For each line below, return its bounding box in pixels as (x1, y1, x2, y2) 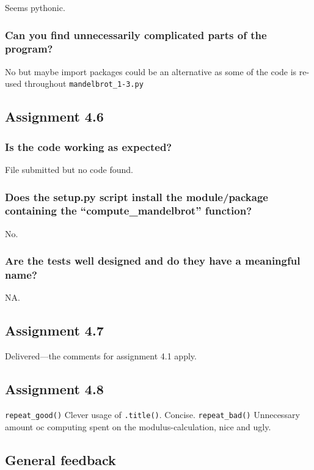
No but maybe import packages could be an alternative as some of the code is (5, 65, 297, 78)
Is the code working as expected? (5, 139, 172, 154)
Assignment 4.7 (5, 321, 104, 340)
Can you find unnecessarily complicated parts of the (5, 27, 267, 42)
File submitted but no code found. (5, 163, 133, 175)
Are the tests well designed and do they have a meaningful (5, 253, 301, 268)
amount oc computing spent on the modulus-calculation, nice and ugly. (5, 420, 271, 433)
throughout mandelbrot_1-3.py (24, 77, 144, 90)
